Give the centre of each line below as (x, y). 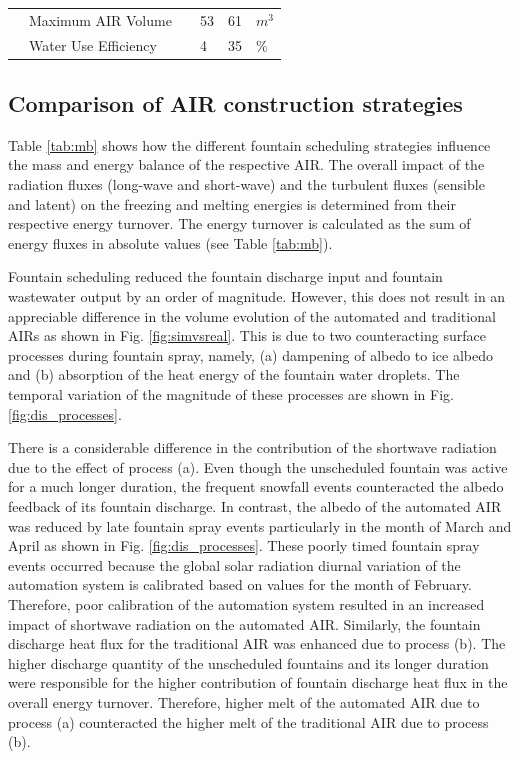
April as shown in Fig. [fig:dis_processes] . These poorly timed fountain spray (244, 545)
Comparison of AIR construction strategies (235, 103)
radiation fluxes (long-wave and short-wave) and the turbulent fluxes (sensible (246, 184)
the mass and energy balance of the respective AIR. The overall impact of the (246, 164)
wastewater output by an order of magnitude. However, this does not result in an (257, 296)
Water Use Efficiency (93, 44)
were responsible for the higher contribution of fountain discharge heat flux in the (258, 682)
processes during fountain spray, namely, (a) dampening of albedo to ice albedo (251, 354)
